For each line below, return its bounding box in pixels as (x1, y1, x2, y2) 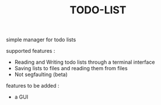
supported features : (6, 48, 55, 55)
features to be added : (6, 82, 60, 89)
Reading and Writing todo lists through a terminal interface (14, 59, 155, 66)
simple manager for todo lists (6, 36, 76, 44)
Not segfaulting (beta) (14, 71, 68, 78)
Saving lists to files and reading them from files (14, 65, 128, 72)
